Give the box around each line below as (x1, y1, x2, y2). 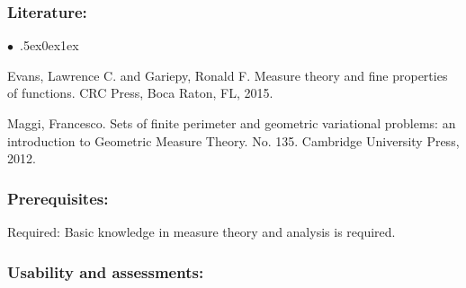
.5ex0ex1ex (20, 36, 79, 55)
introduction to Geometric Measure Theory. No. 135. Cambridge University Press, (7, 131, 460, 150)
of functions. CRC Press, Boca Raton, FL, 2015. (7, 83, 273, 102)
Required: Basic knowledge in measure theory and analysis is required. (7, 223, 396, 240)
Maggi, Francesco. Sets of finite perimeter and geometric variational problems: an (7, 114, 456, 132)
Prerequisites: (7, 187, 109, 209)
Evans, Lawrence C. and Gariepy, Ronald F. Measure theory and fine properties (7, 65, 448, 84)
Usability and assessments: (7, 260, 204, 283)
